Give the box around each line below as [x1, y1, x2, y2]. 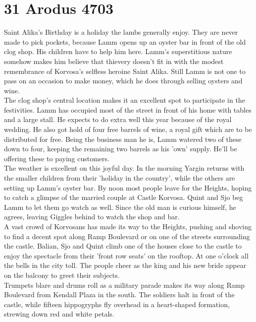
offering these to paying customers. [4, 153, 110, 163]
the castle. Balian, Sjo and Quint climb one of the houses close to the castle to [4, 241, 242, 251]
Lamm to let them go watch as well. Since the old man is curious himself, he [4, 201, 236, 212]
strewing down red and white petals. [4, 309, 114, 319]
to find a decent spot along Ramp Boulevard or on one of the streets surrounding [4, 231, 250, 241]
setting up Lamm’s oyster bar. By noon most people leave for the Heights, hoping [4, 182, 252, 193]
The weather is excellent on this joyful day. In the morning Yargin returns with [4, 163, 245, 173]
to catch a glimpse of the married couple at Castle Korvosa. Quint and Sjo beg [4, 192, 243, 202]
